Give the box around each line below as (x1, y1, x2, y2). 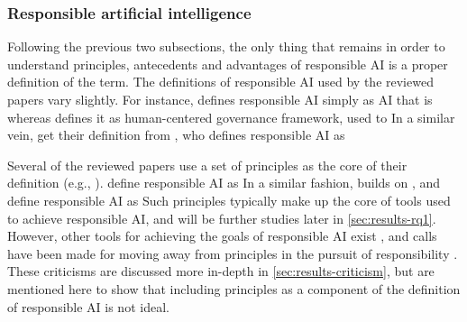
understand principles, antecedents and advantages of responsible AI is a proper (7, 54, 448, 73)
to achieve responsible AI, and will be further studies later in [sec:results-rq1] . (7, 208, 436, 227)
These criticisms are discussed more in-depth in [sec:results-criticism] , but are (7, 262, 435, 281)
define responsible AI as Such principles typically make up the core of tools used (7, 190, 451, 209)
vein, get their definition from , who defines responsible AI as (7, 125, 345, 144)
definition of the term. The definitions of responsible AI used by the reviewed (7, 72, 434, 91)
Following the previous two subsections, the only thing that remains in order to (7, 37, 445, 56)
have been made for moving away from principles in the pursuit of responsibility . (7, 244, 458, 262)
